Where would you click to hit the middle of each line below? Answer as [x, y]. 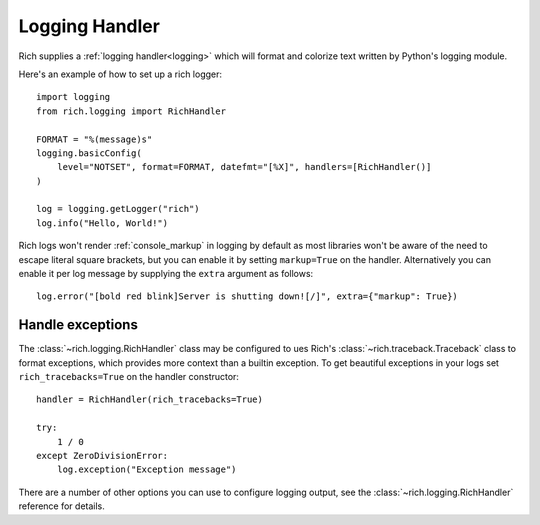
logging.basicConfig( [89, 153]
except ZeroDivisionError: [102, 456]
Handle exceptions [78, 325]
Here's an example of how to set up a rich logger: [120, 74]
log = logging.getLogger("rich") [118, 209]
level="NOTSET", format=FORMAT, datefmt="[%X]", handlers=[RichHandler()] [244, 167]
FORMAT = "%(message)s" [94, 139]
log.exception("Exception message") [146, 469]
